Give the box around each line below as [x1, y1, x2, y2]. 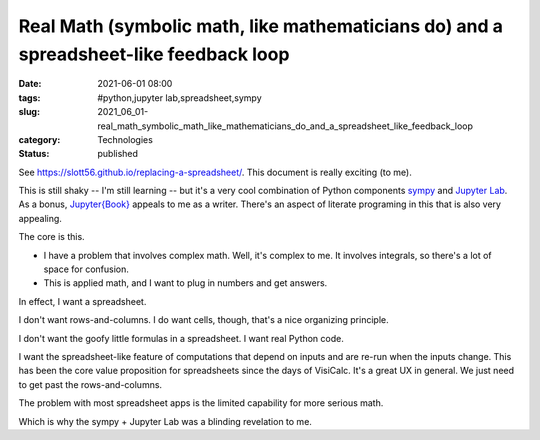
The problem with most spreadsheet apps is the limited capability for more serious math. [18, 397, 384, 409]
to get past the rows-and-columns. [18, 378, 163, 390]
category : [18, 133, 61, 145]
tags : [18, 91, 41, 104]
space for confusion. [43, 263, 130, 275]
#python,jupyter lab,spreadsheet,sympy [97, 91, 262, 104]
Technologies [97, 133, 154, 145]
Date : [18, 78, 42, 90]
